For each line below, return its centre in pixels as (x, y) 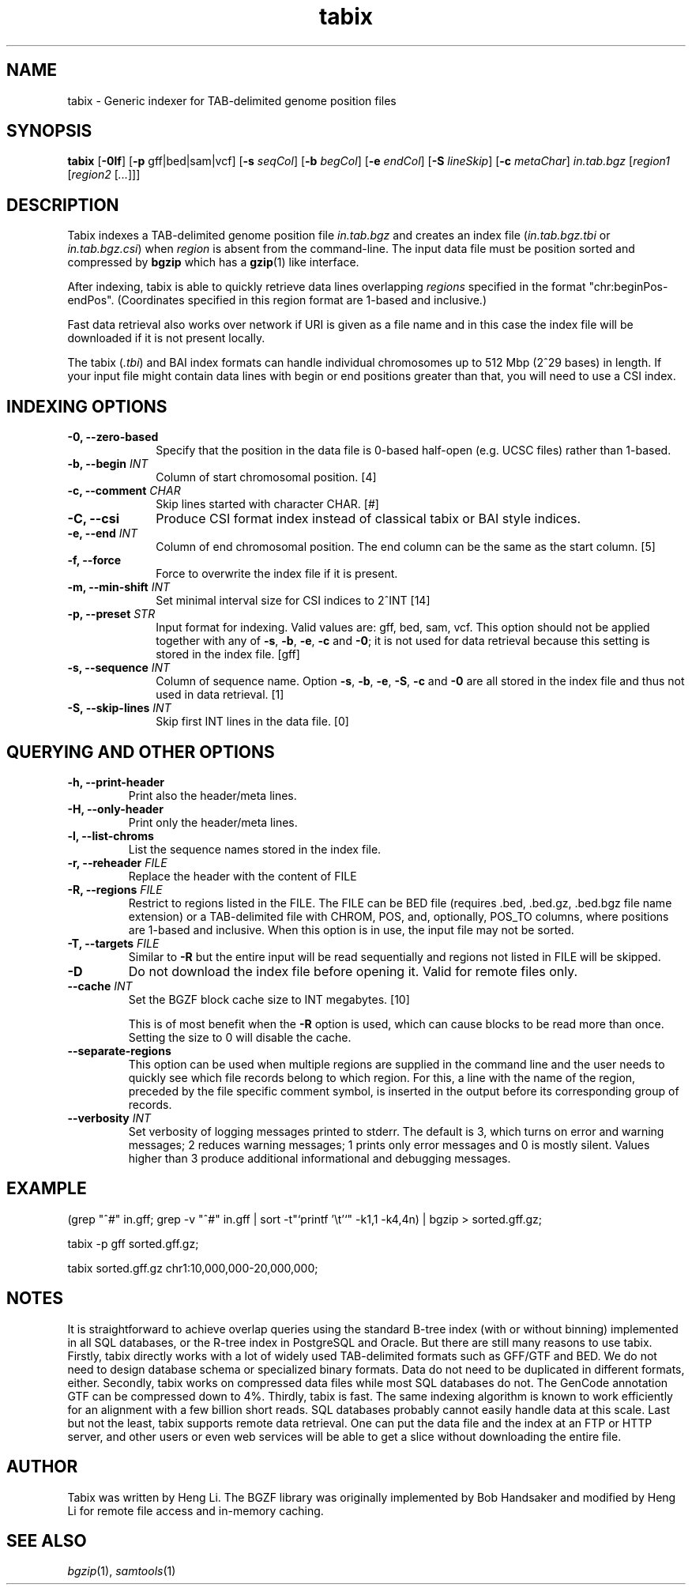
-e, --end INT (103, 533)
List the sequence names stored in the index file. (255, 849)
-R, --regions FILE (115, 889)
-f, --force (94, 560)
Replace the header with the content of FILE (243, 876)
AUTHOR (42, 1467)
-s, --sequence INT (119, 668)
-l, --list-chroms (111, 835)
